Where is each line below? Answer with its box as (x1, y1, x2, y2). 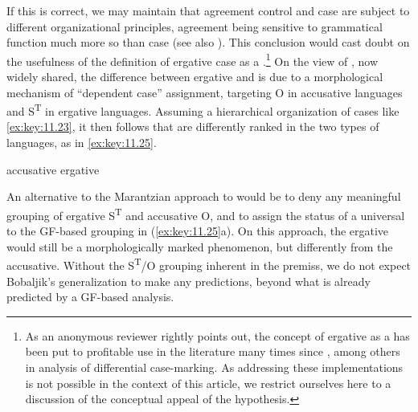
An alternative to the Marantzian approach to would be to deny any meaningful (6, 188, 401, 205)
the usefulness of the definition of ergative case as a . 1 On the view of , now (6, 50, 379, 69)
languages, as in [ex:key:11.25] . (6, 134, 157, 151)
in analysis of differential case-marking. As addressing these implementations (25, 358, 404, 375)
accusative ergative (6, 161, 100, 177)
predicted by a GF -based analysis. (6, 288, 174, 305)
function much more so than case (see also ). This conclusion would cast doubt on (6, 34, 410, 51)
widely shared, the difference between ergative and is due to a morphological (6, 68, 383, 85)
